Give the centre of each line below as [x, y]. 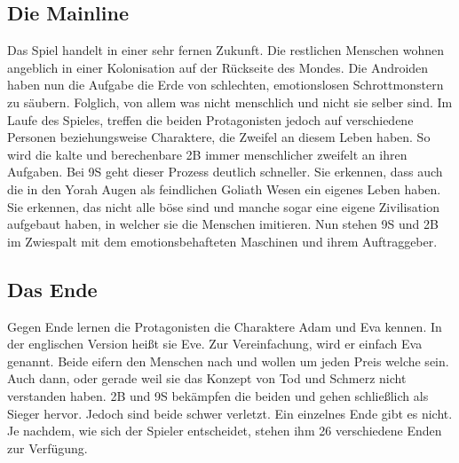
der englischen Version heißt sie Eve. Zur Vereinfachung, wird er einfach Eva [215, 344]
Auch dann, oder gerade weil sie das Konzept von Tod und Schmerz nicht [207, 378]
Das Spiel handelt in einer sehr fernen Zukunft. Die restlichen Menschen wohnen [226, 50]
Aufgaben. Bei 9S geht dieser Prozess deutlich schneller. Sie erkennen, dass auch [225, 172]
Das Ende [52, 289]
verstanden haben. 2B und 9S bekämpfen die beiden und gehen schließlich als [218, 395]
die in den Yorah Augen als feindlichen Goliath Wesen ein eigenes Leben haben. [224, 188]
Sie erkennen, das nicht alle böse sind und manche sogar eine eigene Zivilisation [223, 206]
